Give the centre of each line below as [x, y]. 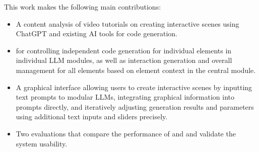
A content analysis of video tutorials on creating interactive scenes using [127, 23]
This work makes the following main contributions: [83, 7]
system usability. [42, 143]
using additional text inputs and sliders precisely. [92, 117]
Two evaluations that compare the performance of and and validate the [126, 133]
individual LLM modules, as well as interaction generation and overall [124, 60]
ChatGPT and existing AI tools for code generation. [97, 33]
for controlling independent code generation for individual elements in [124, 50]
